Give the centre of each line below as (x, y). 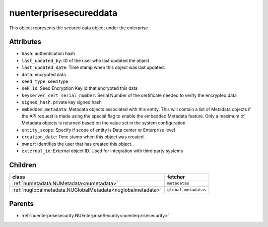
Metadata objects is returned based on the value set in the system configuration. (104, 123)
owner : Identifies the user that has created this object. (77, 144)
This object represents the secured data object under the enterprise (79, 28)
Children (23, 165)
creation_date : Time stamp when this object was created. (83, 137)
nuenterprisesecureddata (63, 13)
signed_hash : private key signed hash (62, 102)
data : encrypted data (44, 74)
